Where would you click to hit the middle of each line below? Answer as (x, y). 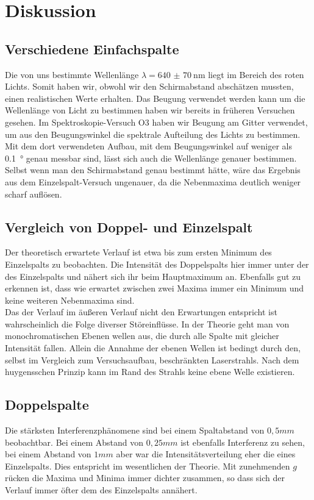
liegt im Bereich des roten (256, 74)
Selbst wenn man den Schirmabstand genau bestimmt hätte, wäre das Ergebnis (153, 170)
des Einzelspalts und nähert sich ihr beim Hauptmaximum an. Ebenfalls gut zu (153, 276)
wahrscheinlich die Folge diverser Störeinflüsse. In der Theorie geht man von (147, 323)
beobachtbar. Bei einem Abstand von (74, 442)
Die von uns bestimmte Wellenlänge (72, 74)
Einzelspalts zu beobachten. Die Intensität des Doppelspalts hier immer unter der (157, 264)
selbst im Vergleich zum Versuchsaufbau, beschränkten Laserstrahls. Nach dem (152, 359)
